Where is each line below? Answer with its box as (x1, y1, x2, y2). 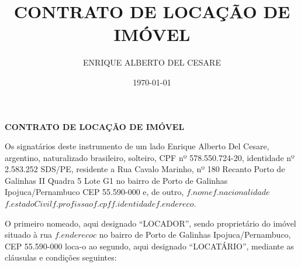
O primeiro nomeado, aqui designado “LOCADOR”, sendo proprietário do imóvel (5, 217, 296, 229)
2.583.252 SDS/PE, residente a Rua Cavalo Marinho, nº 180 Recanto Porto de (5, 163, 285, 175)
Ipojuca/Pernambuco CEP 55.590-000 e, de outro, (5, 186, 184, 198)
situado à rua (5, 228, 53, 241)
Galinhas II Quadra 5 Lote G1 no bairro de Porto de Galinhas (5, 174, 228, 186)
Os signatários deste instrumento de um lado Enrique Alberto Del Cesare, (5, 140, 269, 152)
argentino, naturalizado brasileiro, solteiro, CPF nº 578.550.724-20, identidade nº (5, 151, 295, 163)
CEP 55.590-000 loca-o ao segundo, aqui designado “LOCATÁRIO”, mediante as (5, 239, 294, 252)
